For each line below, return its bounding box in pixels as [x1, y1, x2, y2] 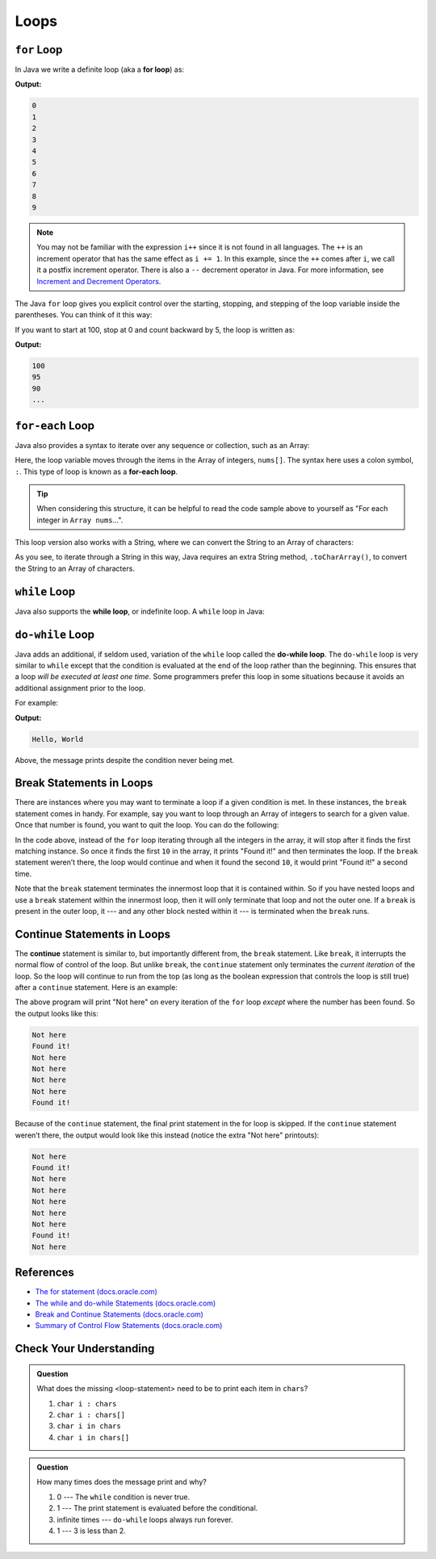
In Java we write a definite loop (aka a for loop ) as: [15, 65, 185, 74]
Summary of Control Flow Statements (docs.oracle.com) [35, 1321, 223, 1331]
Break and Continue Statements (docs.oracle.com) [35, 1309, 203, 1319]
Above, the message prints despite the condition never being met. [15, 755, 235, 765]
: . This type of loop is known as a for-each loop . [15, 467, 178, 476]
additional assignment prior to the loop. [15, 683, 145, 693]
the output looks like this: [15, 1008, 99, 1018]
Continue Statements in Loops [15, 927, 171, 941]
